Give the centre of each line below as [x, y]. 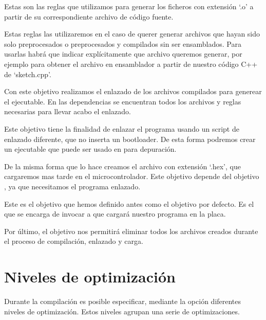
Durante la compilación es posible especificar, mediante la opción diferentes [123, 301]
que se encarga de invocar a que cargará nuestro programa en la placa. [115, 214]
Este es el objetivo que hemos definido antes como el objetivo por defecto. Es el [129, 203]
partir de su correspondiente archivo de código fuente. [89, 16]
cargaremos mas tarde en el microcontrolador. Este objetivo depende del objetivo [132, 176]
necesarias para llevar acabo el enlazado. [68, 111]
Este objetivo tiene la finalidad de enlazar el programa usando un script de [122, 128]
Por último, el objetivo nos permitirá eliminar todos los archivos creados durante [131, 231]
